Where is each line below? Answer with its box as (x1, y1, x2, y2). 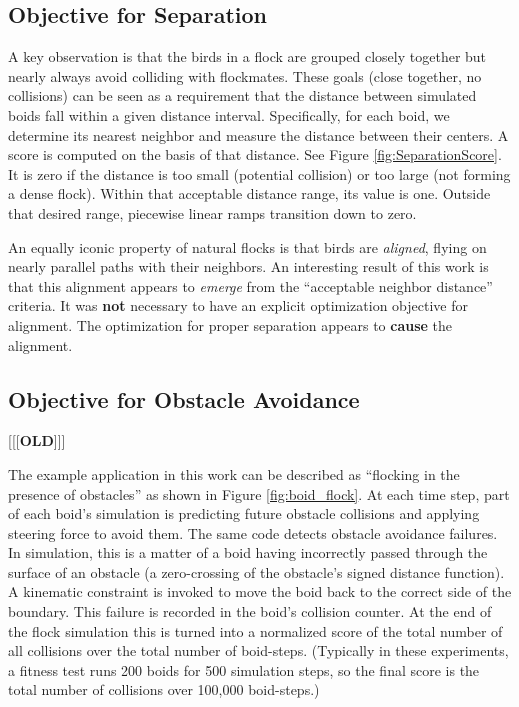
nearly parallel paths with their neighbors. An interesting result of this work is (8, 256, 489, 277)
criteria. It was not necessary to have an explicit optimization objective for (8, 295, 468, 316)
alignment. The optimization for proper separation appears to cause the (8, 314, 453, 335)
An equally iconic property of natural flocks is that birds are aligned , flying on (8, 236, 487, 257)
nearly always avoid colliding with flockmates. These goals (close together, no (8, 65, 482, 86)
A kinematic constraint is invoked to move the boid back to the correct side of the (8, 581, 512, 602)
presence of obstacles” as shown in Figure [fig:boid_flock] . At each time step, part (8, 483, 510, 504)
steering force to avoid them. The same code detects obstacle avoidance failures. (8, 522, 498, 543)
